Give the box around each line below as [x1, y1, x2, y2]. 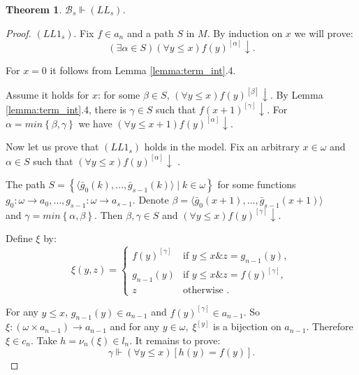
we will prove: [294, 25, 353, 40]
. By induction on [207, 25, 283, 40]
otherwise [183, 285, 224, 295]
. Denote [132, 192, 169, 207]
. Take [30, 332, 57, 347]
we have [78, 115, 112, 130]
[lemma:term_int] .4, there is [6, 101, 126, 116]
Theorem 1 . [6, 2, 62, 16]
